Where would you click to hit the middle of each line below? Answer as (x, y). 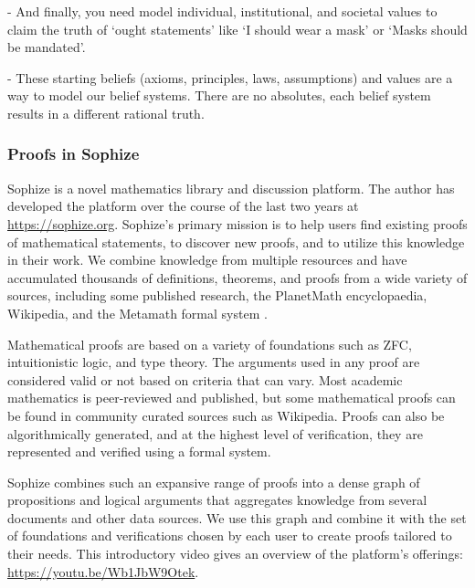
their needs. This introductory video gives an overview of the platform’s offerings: (235, 554)
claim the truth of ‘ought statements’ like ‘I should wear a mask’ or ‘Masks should (237, 29)
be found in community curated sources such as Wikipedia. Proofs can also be (226, 415)
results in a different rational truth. (106, 113)
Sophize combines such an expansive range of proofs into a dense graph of (214, 482)
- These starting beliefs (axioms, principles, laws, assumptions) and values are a (230, 77)
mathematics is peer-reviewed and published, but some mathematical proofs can (232, 398)
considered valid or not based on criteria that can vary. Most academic (205, 379)
